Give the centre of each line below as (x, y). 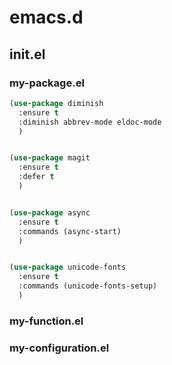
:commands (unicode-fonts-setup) (88, 286)
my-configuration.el (59, 348)
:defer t (36, 177)
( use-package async (50, 212)
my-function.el (46, 321)
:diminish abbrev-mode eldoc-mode (90, 122)
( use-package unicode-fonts (68, 267)
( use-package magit (50, 158)
